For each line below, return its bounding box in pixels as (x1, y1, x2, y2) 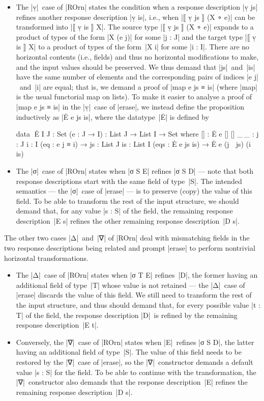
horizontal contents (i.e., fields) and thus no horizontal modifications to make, (16, 51, 259, 62)
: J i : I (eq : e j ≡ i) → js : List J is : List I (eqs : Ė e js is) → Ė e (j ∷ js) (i (16, 138, 251, 149)
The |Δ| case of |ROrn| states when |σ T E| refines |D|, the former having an (16, 270, 258, 280)
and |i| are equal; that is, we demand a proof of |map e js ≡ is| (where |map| (19, 81, 257, 92)
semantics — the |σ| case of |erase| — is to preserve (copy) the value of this (16, 185, 252, 196)
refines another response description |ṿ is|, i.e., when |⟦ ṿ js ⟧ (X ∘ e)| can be (16, 11, 255, 22)
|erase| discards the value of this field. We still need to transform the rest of (16, 289, 252, 300)
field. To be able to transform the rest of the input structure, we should (16, 195, 239, 206)
